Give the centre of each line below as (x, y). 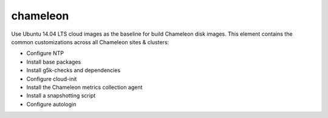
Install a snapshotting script (61, 96)
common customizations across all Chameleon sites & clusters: (90, 42)
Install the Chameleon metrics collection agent (84, 87)
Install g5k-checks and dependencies (73, 70)
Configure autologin (51, 104)
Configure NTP (45, 53)
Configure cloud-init (52, 79)
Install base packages (54, 62)
